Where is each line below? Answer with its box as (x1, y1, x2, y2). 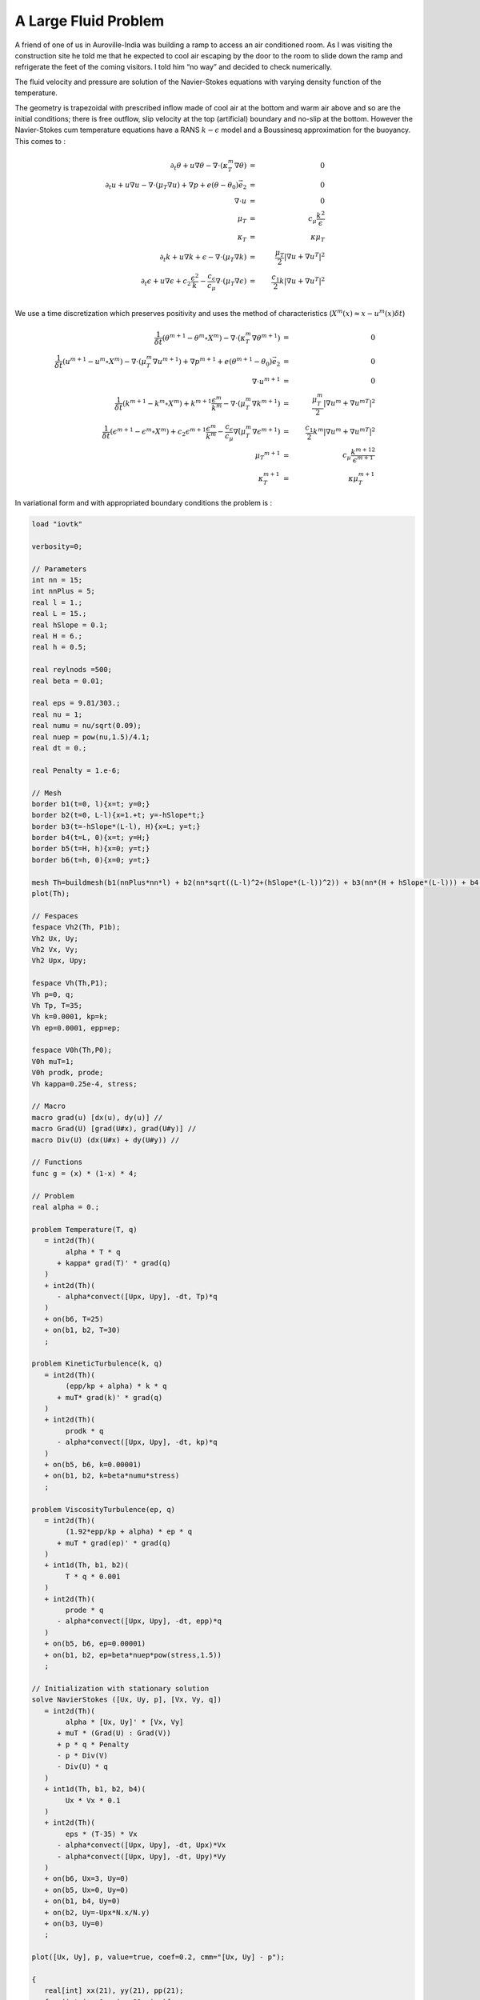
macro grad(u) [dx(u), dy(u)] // (31, 1113, 163, 1122)
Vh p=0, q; (31, 990, 74, 999)
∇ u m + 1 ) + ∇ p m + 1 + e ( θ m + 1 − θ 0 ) (152, 356, 273, 368)
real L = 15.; (31, 609, 87, 618)
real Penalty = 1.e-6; (31, 766, 121, 775)
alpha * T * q (65, 1247, 121, 1256)
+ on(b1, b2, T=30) (44, 1326, 121, 1335)
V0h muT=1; (31, 1057, 74, 1066)
